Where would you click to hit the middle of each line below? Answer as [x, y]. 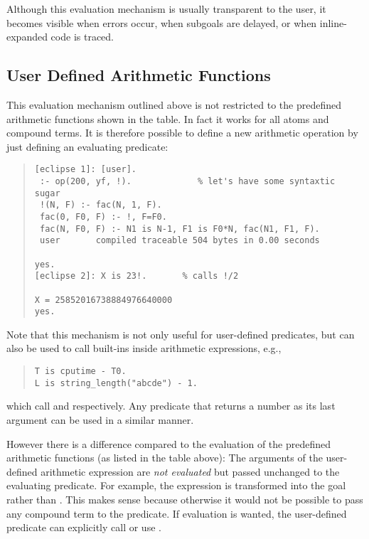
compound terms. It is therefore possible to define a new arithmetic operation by [182, 133]
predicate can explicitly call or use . [84, 527]
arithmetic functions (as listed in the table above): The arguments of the [165, 458]
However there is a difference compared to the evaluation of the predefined [169, 443]
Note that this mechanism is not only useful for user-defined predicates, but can [181, 334]
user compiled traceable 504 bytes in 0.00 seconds [180, 241]
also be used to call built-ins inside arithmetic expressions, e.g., [144, 348]
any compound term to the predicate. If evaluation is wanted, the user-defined [177, 513]
